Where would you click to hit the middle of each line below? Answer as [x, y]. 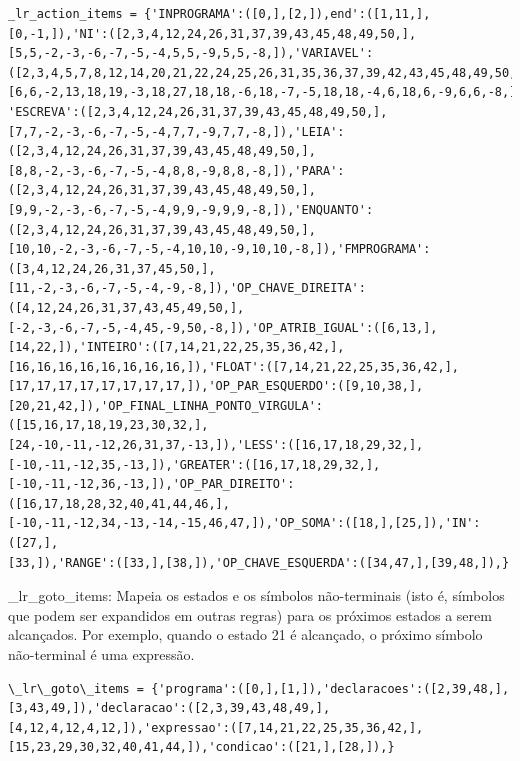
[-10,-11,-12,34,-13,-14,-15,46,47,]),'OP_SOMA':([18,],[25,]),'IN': [244, 523]
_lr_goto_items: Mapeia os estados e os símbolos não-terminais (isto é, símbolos [256, 595]
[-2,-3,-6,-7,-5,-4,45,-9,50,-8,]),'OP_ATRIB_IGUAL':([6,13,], [223, 327]
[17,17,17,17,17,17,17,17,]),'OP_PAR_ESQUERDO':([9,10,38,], [216, 386]
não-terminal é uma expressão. [101, 654]
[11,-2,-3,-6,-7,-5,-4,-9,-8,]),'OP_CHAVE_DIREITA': [187, 288]
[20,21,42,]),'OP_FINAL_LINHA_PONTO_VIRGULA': [165, 405]
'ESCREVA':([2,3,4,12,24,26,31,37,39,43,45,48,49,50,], [198, 111]
